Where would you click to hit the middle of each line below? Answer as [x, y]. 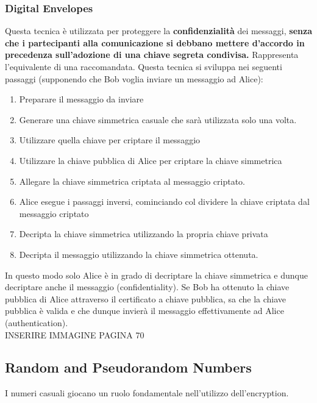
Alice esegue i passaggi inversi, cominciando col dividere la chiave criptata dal [164, 201]
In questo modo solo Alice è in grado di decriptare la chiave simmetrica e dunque [156, 275]
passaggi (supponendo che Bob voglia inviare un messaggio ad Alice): [134, 78]
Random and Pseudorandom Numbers [128, 367]
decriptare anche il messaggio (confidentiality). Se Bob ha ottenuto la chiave [147, 287]
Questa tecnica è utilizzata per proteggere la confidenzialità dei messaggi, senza [158, 31]
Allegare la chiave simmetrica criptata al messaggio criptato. [132, 181]
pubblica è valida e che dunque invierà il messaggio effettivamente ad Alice [144, 311]
